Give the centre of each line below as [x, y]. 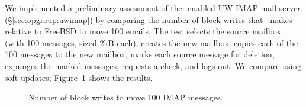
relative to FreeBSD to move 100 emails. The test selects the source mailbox [143, 31]
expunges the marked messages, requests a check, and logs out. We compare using [153, 65]
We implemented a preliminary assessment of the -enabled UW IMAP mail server [153, 8]
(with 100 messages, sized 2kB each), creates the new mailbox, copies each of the [152, 42]
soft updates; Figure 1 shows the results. [79, 77]
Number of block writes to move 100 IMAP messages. [126, 97]
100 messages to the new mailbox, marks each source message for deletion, [140, 54]
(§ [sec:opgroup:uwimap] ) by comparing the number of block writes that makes [149, 19]
